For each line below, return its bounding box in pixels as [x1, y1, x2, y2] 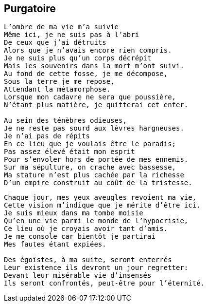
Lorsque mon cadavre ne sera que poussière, [4, 93, 176, 101]
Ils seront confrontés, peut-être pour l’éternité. [4, 279, 205, 287]
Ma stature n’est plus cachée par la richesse [4, 171, 184, 179]
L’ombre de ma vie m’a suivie [4, 23, 119, 31]
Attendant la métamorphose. [4, 85, 111, 94]
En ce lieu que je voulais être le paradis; [4, 140, 176, 148]
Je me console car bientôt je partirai [4, 232, 155, 241]
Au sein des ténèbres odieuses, [4, 116, 127, 125]
